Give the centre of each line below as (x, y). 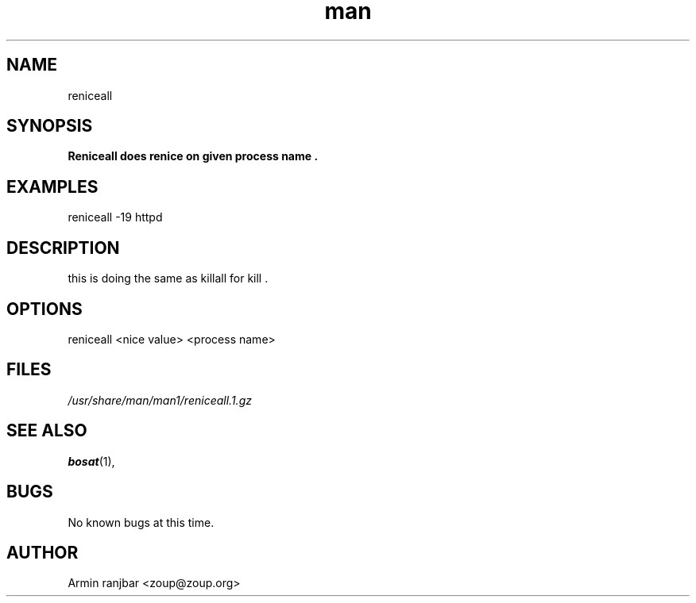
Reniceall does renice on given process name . (193, 156)
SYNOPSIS (50, 126)
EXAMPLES (52, 186)
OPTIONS (44, 309)
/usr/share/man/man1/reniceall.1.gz (160, 400)
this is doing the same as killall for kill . (168, 278)
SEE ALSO (47, 431)
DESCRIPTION (63, 248)
